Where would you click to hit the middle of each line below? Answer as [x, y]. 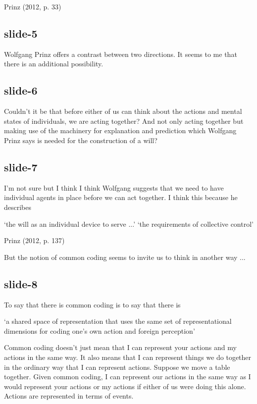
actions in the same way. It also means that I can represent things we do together [128, 357]
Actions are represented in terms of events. [69, 396]
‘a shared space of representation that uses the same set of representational [118, 321]
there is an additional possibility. [54, 64]
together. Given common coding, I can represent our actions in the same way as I [128, 377]
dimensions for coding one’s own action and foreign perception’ [100, 330]
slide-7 [21, 167]
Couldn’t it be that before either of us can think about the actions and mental [123, 111]
